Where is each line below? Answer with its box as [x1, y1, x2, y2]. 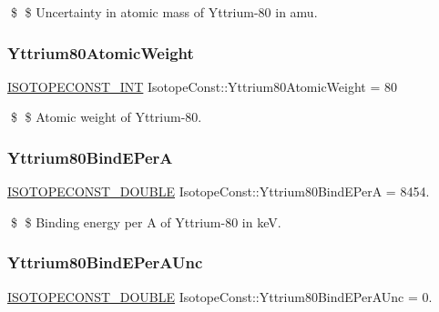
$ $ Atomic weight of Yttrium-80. [10, 107, 202, 126]
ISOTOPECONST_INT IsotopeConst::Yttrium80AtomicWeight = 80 [7, 76, 398, 96]
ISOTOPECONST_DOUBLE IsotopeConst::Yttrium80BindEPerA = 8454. [7, 182, 430, 201]
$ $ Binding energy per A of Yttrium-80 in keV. [10, 212, 281, 231]
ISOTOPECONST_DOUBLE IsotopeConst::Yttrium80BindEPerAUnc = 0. [7, 287, 433, 306]
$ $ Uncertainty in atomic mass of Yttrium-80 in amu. [10, 3, 318, 21]
